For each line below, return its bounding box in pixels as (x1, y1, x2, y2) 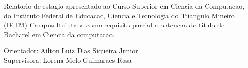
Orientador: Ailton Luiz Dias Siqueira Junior (4, 45, 138, 55)
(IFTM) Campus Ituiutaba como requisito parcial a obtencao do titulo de (4, 20, 225, 30)
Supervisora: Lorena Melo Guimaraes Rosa (4, 54, 132, 65)
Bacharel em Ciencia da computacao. (4, 29, 115, 39)
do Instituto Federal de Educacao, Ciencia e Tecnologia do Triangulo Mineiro (4, 10, 235, 20)
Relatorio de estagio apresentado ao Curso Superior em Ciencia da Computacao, (4, 1, 245, 11)
